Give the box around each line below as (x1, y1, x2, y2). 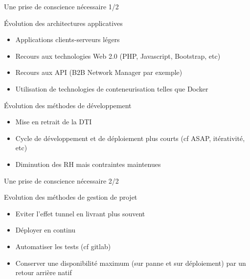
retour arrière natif (15, 267, 72, 278)
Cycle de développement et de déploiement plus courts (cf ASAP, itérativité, (15, 133, 245, 143)
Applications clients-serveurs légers (15, 34, 120, 45)
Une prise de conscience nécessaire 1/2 (4, 1, 119, 11)
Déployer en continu (15, 225, 76, 235)
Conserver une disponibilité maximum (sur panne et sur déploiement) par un (15, 257, 246, 268)
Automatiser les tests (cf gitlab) (15, 241, 111, 251)
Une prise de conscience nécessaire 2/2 (4, 175, 119, 186)
